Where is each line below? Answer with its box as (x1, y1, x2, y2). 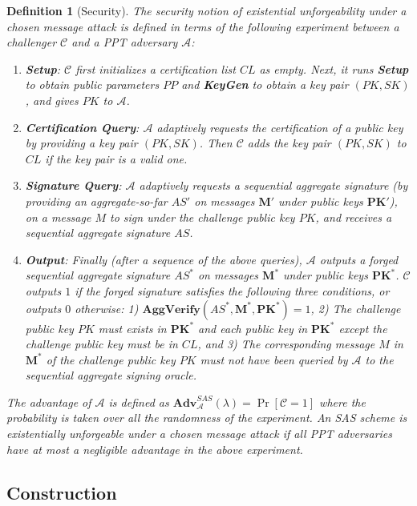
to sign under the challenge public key (109, 208, 295, 225)
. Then (199, 135, 233, 151)
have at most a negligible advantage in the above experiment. (6, 440, 303, 457)
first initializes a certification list (75, 60, 236, 77)
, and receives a (315, 208, 392, 225)
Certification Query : (25, 118, 140, 135)
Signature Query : (25, 177, 122, 194)
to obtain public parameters (25, 76, 160, 93)
